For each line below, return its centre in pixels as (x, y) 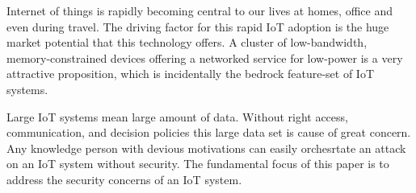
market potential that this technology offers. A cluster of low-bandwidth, (187, 42)
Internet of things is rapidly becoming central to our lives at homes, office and (200, 10)
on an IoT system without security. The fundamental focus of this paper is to (198, 164)
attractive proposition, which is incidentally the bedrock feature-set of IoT (191, 74)
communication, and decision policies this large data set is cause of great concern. (209, 132)
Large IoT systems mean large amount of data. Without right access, (177, 116)
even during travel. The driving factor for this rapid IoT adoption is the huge (198, 26)
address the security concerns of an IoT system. (124, 179)
